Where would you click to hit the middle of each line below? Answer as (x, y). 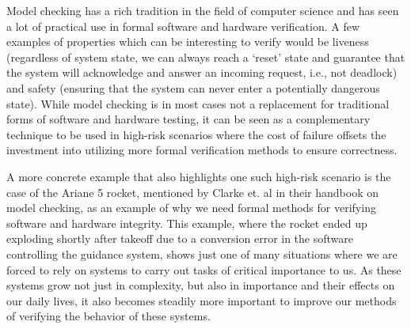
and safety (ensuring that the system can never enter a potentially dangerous (193, 87)
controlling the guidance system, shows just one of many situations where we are (202, 253)
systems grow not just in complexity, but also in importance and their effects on (201, 285)
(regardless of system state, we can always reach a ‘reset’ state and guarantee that (206, 57)
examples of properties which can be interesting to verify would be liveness (188, 42)
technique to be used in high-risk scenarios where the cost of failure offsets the (196, 134)
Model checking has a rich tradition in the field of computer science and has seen (203, 10)
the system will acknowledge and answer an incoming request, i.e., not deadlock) (202, 72)
